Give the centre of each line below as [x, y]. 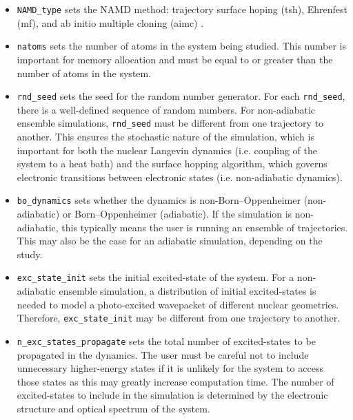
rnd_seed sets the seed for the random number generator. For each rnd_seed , [181, 96]
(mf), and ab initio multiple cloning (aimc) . [110, 22]
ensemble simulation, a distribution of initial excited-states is [188, 291]
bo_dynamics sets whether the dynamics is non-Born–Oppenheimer [159, 200]
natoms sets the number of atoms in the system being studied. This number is [182, 46]
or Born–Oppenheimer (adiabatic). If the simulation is [177, 214]
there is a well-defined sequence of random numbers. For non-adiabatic [166, 109]
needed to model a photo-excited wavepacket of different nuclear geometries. [178, 304]
